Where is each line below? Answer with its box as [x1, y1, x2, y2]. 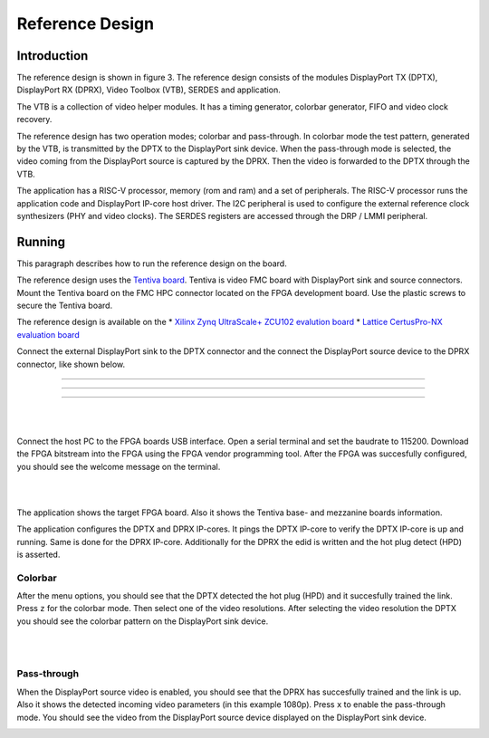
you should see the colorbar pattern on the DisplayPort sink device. [16, 616, 269, 627]
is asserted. [16, 549, 61, 560]
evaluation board [16, 329, 81, 340]
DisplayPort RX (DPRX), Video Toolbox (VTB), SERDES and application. [16, 84, 281, 95]
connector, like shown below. [16, 359, 126, 369]
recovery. [16, 114, 53, 125]
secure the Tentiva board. [16, 300, 113, 311]
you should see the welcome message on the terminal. [16, 461, 221, 472]
